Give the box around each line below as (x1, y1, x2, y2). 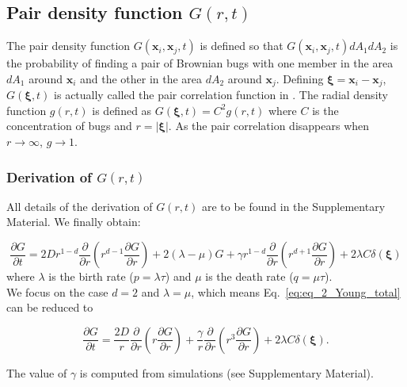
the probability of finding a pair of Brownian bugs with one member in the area (6, 55, 394, 71)
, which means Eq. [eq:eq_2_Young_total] (191, 283, 401, 300)
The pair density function (6, 37, 131, 54)
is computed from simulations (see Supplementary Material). (79, 364, 374, 381)
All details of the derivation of (6, 197, 153, 214)
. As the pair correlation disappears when (168, 117, 370, 134)
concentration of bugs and (6, 117, 132, 134)
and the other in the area (79, 70, 203, 86)
